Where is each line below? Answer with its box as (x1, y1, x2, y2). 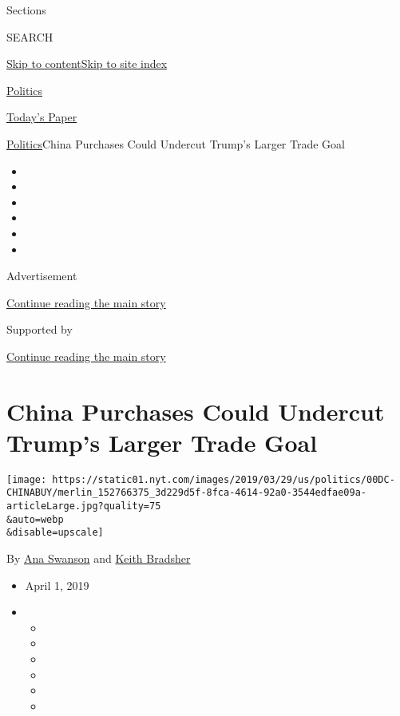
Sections (6, 2, 46, 18)
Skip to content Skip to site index (6, 55, 168, 72)
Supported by (6, 321, 73, 338)
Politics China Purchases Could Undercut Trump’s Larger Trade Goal (6, 135, 345, 152)
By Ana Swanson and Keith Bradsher (6, 550, 191, 567)
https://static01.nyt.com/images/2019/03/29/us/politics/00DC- (52, 473, 395, 485)
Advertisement (6, 267, 77, 284)
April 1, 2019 (25, 576, 89, 593)
